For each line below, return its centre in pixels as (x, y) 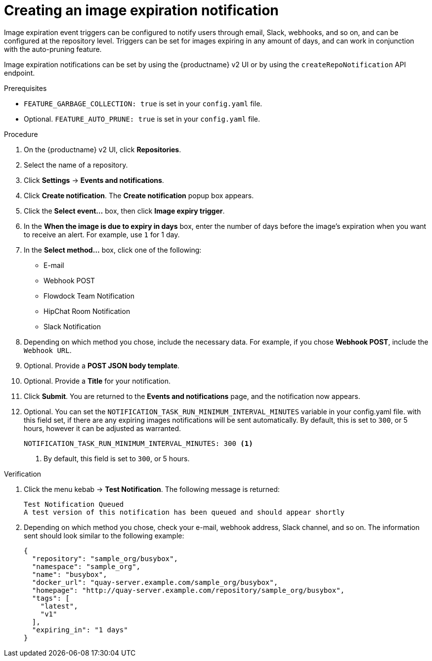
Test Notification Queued (74, 504)
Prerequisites (25, 88)
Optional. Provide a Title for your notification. (97, 381)
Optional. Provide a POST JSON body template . (102, 365)
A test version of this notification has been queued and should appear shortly (184, 512)
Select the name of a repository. (76, 165)
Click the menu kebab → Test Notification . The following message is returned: (152, 489)
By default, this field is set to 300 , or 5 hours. (117, 458)
